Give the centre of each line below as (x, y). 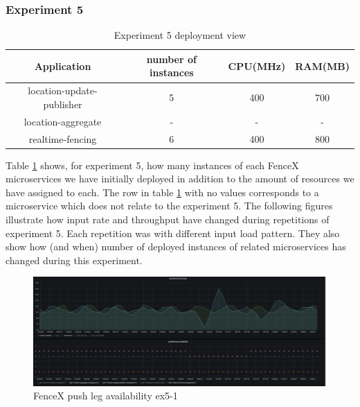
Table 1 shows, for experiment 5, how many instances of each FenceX (152, 165)
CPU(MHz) (257, 66)
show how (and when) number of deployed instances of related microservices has (176, 246)
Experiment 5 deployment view (180, 35)
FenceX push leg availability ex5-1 (106, 396)
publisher (63, 104)
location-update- (63, 90)
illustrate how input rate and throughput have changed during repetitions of (168, 219)
